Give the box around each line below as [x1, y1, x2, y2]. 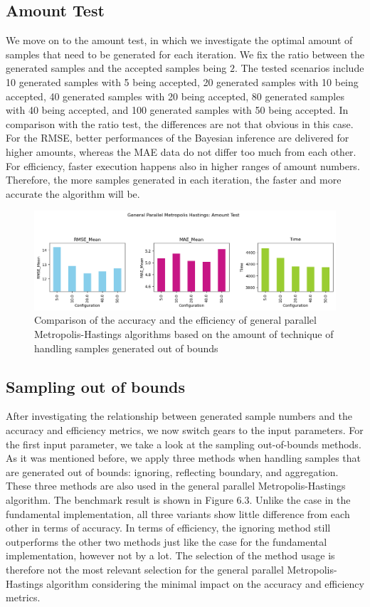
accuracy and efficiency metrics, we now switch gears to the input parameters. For [6, 423, 364, 438]
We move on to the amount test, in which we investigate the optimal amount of [6, 33, 353, 48]
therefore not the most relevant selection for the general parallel [6, 561, 284, 576]
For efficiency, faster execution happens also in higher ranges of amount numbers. [6, 158, 360, 173]
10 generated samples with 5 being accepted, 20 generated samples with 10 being [6, 74, 359, 89]
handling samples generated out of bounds [34, 340, 218, 355]
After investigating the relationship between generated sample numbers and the [6, 408, 352, 423]
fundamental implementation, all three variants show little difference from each [6, 506, 350, 521]
